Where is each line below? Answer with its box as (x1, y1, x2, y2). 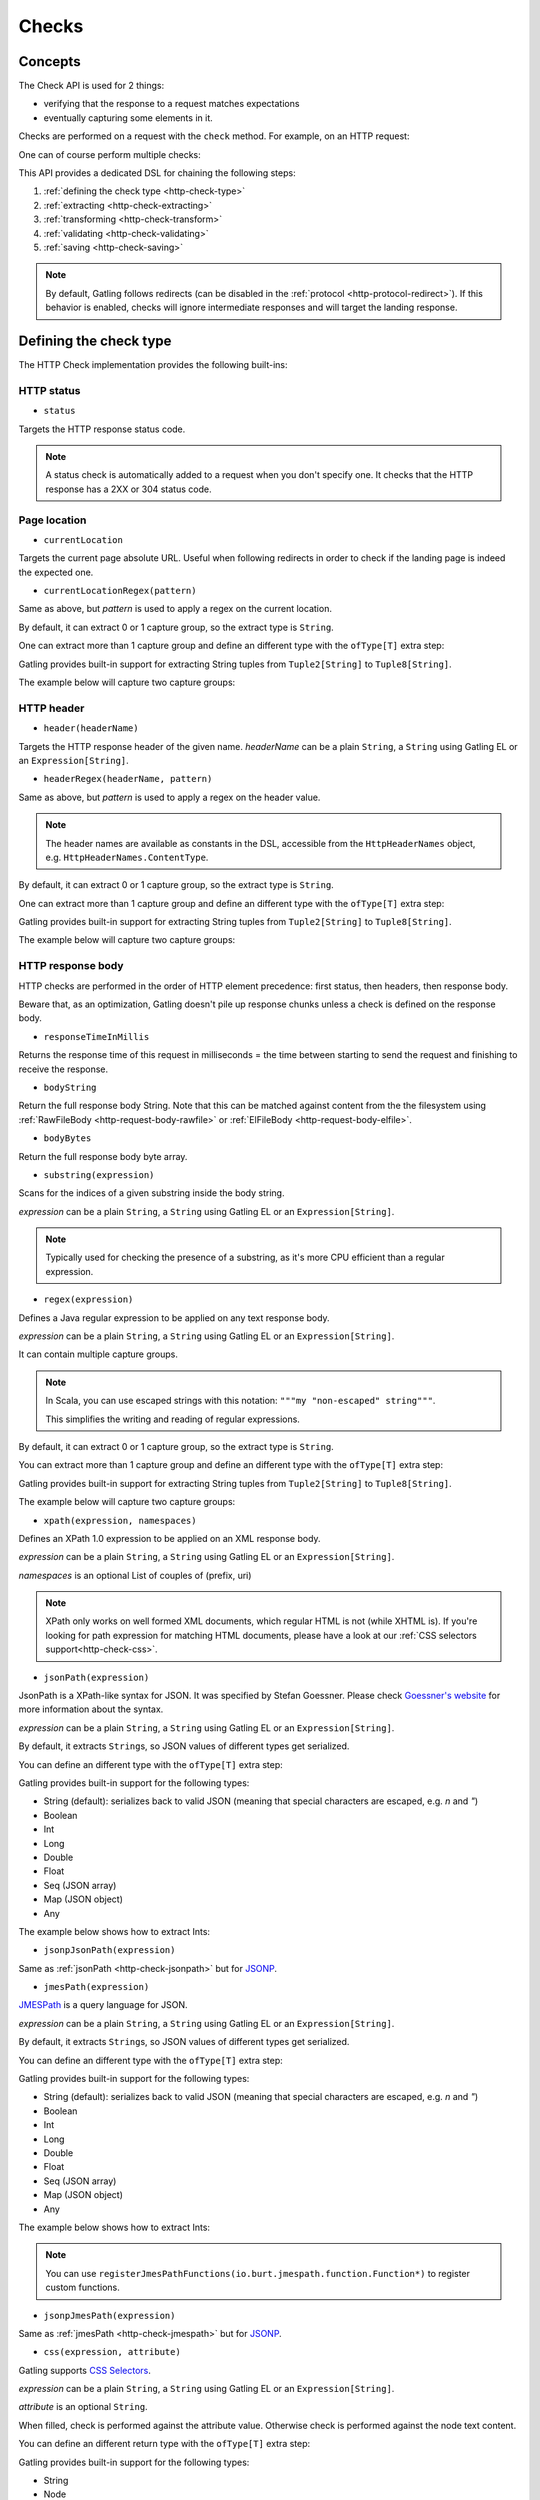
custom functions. (45, 2281, 120, 2294)
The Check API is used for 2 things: (18, 80, 165, 92)
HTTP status (18, 383, 81, 397)
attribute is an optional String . (18, 2401, 149, 2413)
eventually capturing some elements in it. (43, 111, 214, 124)
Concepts (18, 53, 81, 70)
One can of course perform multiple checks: (18, 148, 202, 160)
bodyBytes (43, 1133, 92, 1144)
